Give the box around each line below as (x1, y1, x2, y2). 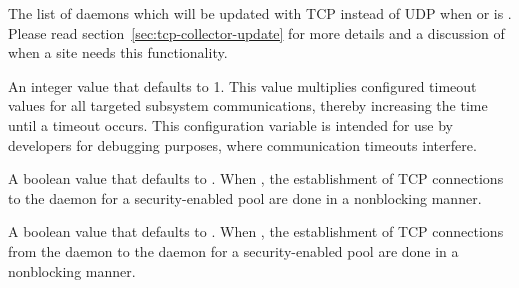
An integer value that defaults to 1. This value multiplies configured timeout (8, 75, 477, 96)
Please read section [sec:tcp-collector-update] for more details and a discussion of (8, 22, 505, 43)
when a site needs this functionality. (8, 42, 228, 63)
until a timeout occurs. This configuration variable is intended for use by (8, 114, 453, 135)
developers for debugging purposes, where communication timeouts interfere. (8, 134, 477, 155)
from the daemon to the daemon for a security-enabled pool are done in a (8, 240, 459, 261)
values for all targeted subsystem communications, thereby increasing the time (8, 95, 488, 116)
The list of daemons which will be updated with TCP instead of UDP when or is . (8, 3, 512, 23)
